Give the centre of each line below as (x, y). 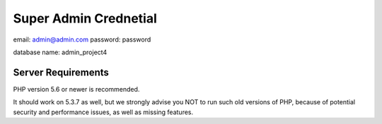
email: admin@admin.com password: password (82, 39)
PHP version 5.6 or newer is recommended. (76, 89)
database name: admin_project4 (60, 52)
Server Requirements (61, 72)
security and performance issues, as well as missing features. (103, 112)
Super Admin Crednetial (85, 18)
